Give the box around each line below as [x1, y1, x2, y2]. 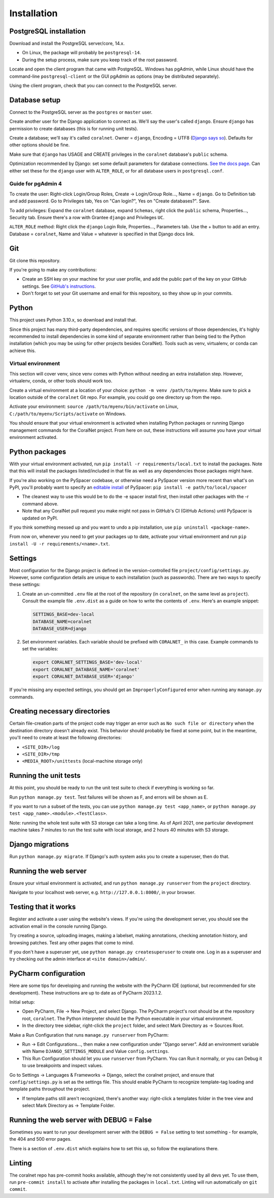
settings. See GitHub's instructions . [22, 283, 96, 289]
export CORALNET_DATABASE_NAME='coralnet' [32, 666, 140, 672]
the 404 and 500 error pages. [9, 1136, 72, 1142]
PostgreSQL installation [9, 27, 86, 36]
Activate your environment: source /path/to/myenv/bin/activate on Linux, [9, 403, 179, 409]
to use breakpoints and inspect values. [22, 1063, 104, 1069]
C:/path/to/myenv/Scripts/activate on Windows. [9, 410, 126, 417]
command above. [22, 500, 58, 507]
